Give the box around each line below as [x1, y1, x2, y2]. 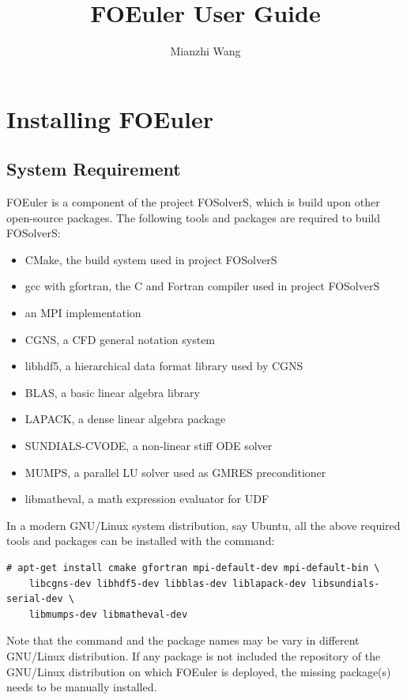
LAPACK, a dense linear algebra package [24, 411, 226, 427]
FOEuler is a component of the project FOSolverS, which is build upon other [6, 194, 380, 210]
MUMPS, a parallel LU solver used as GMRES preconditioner [24, 464, 326, 480]
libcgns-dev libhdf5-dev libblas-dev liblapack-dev [28, 577, 307, 589]
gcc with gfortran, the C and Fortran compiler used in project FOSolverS [24, 278, 380, 294]
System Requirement [6, 157, 181, 181]
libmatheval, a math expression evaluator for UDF [24, 490, 269, 507]
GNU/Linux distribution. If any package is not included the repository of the [6, 647, 381, 664]
